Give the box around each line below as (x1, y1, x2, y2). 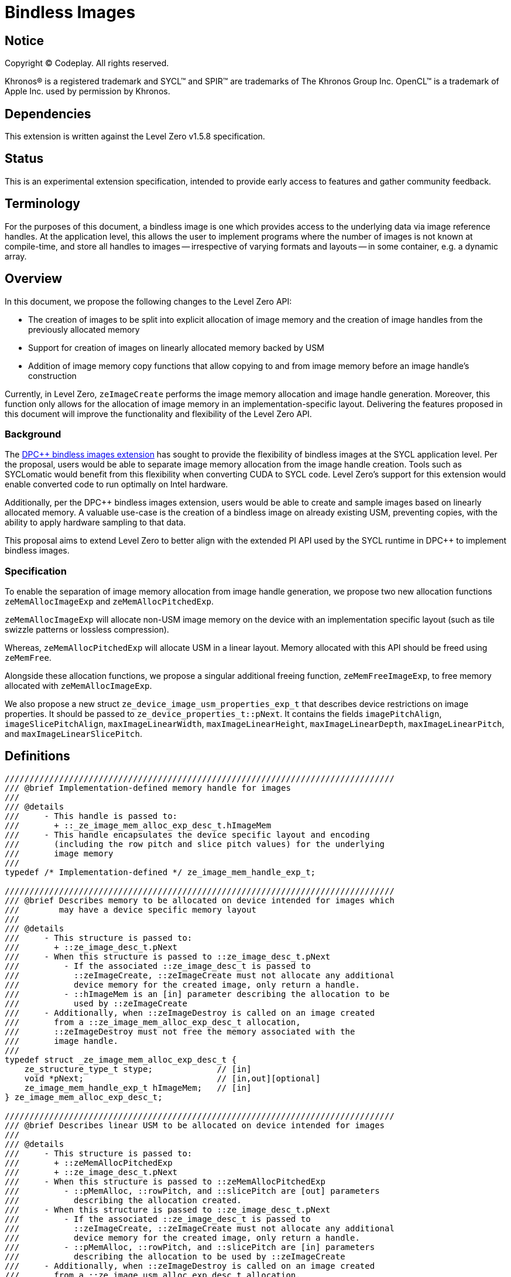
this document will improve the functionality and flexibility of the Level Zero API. (5, 408, 312, 419)
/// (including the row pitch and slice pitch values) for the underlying (5, 839, 385, 849)
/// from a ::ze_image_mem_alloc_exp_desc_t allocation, (5, 1017, 301, 1027)
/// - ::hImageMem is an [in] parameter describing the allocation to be (5, 989, 390, 999)
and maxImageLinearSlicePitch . (5, 729, 142, 739)
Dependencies (5, 106, 91, 121)
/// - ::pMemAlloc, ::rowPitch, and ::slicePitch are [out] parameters (5, 1186, 380, 1196)
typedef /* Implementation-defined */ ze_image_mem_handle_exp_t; (5, 867, 316, 877)
